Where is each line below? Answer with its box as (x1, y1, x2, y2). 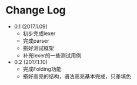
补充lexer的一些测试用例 (22, 52, 82, 59)
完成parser (22, 37, 49, 44)
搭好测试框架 (22, 45, 54, 52)
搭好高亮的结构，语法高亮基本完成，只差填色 (22, 73, 132, 80)
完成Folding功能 (22, 65, 62, 72)
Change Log (5, 4, 66, 17)
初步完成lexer (22, 30, 56, 37)
